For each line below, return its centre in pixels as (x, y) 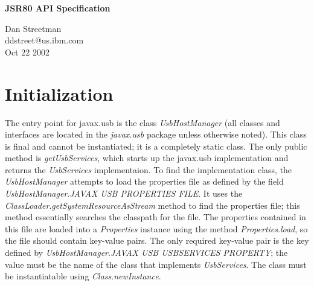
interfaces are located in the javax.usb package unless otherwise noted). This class (156, 134)
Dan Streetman (33, 28)
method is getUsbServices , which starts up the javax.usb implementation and (147, 158)
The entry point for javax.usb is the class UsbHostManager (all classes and (143, 122)
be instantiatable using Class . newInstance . (83, 276)
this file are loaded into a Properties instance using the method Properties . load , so (156, 228)
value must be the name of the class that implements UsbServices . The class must (156, 264)
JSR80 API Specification (58, 8)
